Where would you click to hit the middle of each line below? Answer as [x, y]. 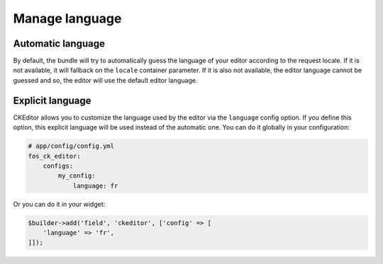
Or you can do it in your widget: [59, 204]
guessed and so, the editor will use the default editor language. [105, 80]
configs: [58, 166]
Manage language [67, 18]
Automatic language [59, 44]
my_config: [77, 176]
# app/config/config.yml [71, 146]
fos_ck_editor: [54, 156]
